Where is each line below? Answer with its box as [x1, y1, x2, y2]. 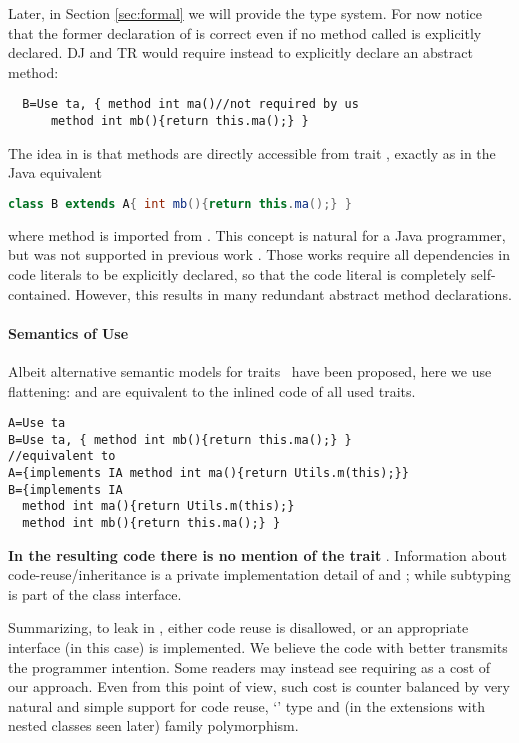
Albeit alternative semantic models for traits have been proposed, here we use [8, 360, 492, 381]
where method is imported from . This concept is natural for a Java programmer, [8, 224, 506, 245]
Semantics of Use [8, 322, 129, 343]
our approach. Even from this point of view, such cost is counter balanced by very [8, 676, 510, 697]
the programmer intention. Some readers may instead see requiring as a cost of [8, 656, 491, 677]
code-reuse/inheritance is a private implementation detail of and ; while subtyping [8, 564, 511, 585]
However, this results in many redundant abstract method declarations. [75, 283, 512, 304]
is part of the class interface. [8, 583, 182, 604]
